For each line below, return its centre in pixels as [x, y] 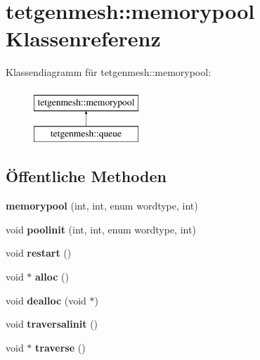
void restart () [39, 253]
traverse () [60, 347]
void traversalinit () [52, 324]
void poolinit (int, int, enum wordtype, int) [101, 229]
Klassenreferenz [83, 38]
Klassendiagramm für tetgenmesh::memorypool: [109, 72]
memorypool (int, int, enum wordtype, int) [102, 206]
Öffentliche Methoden [86, 176]
